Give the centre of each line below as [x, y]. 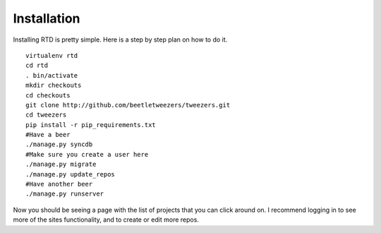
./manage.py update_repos [71, 174]
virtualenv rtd [52, 55]
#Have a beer [48, 135]
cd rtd [37, 66]
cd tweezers [46, 115]
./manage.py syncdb [59, 144]
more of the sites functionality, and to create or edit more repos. [106, 220]
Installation [47, 18]
